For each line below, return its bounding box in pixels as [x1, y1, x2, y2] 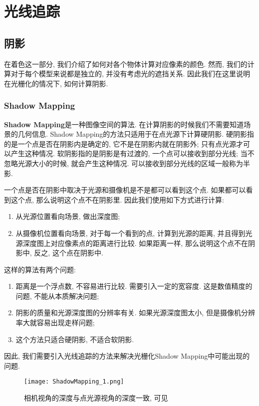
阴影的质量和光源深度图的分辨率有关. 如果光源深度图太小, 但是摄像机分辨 [15, 307, 255, 318]
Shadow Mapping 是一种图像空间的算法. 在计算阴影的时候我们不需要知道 [4, 119, 244, 129]
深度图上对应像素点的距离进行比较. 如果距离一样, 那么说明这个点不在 [22, 237, 248, 248]
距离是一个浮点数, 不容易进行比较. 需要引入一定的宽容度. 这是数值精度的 [15, 281, 253, 291]
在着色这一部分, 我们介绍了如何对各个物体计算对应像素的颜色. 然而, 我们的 [4, 58, 248, 69]
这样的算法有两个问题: [4, 264, 76, 274]
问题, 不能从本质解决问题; [15, 290, 99, 301]
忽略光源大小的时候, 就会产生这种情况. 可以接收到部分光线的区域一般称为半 [4, 158, 251, 168]
